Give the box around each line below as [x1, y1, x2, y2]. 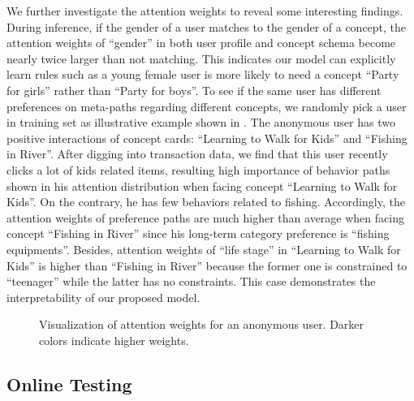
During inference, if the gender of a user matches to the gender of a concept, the [6, 18, 407, 35]
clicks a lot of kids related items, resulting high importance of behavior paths [6, 161, 390, 178]
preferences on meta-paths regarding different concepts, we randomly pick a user [6, 97, 407, 114]
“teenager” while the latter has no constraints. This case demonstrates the [6, 273, 376, 290]
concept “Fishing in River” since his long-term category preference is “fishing [6, 225, 390, 242]
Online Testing [6, 371, 132, 396]
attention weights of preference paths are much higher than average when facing [6, 209, 404, 226]
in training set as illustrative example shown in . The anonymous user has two [6, 114, 395, 131]
